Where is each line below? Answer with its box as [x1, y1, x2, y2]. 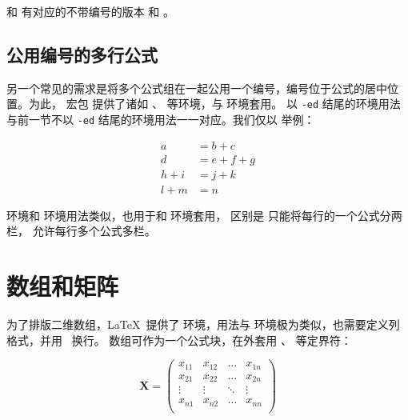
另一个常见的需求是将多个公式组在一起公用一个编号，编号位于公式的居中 [6, 79, 387, 96]
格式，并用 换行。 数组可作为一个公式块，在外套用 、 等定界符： [6, 331, 352, 348]
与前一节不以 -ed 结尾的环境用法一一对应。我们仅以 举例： [6, 111, 315, 128]
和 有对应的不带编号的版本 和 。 [6, 3, 174, 19]
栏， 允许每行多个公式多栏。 [6, 222, 156, 239]
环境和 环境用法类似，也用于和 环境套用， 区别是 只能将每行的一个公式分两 [6, 206, 402, 223]
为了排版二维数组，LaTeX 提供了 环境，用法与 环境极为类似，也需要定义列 [6, 316, 400, 333]
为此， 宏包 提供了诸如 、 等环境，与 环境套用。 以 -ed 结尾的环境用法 [28, 95, 401, 112]
